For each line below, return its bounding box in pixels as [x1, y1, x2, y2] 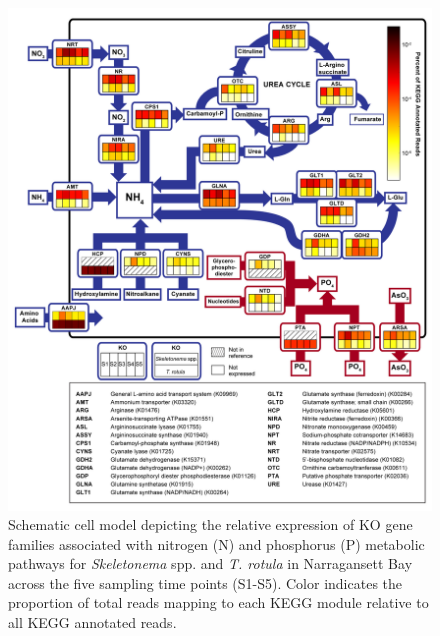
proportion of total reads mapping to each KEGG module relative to [8, 592, 429, 613]
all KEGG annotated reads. [8, 612, 177, 633]
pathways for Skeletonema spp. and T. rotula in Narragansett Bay [8, 553, 413, 574]
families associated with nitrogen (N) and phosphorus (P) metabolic [8, 533, 425, 554]
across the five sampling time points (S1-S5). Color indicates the [8, 572, 403, 593]
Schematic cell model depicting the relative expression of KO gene [8, 514, 413, 535]
